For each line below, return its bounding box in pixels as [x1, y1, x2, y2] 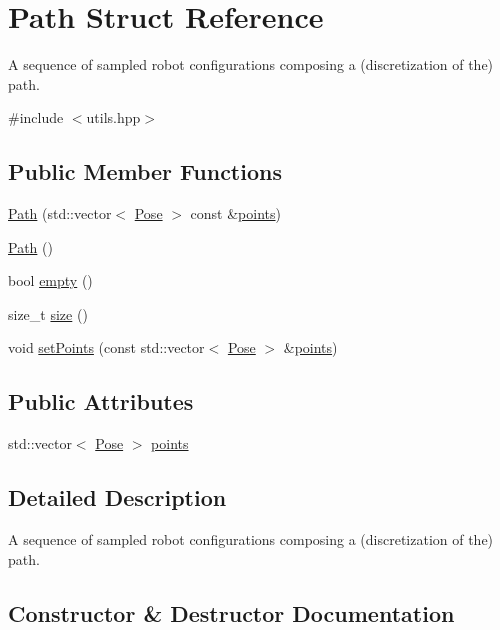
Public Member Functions [8, 156, 282, 187]
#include [8, 107, 64, 128]
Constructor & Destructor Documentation [8, 597, 455, 628]
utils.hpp [86, 107, 141, 128]
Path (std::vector [8, 203, 112, 224]
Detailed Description [8, 482, 227, 513]
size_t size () [8, 303, 88, 324]
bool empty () [8, 270, 93, 291]
